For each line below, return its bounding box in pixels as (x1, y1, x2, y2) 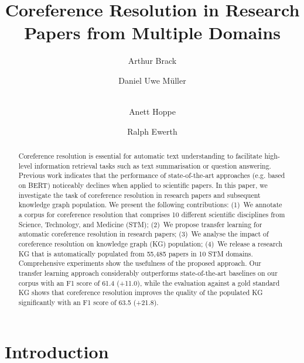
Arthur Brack (128, 54, 177, 67)
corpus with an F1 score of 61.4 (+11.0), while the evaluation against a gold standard (18, 278, 280, 287)
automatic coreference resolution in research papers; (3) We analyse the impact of (18, 229, 269, 239)
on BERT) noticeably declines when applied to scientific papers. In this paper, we (18, 180, 268, 190)
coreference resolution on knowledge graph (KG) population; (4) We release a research (18, 238, 283, 248)
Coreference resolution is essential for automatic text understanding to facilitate (18, 151, 262, 161)
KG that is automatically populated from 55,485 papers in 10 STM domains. (18, 248, 253, 258)
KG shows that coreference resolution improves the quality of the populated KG (18, 287, 263, 297)
